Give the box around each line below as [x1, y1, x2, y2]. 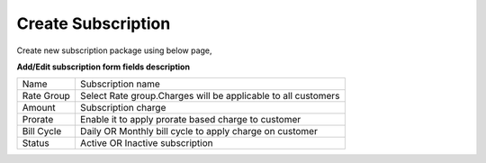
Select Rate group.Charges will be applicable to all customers [79, 90, 340, 103]
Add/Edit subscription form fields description [16, 61, 191, 72]
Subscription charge [79, 102, 166, 114]
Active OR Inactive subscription [79, 137, 213, 149]
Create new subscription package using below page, [16, 45, 212, 56]
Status [22, 137, 49, 149]
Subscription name [79, 77, 161, 90]
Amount [22, 102, 56, 114]
